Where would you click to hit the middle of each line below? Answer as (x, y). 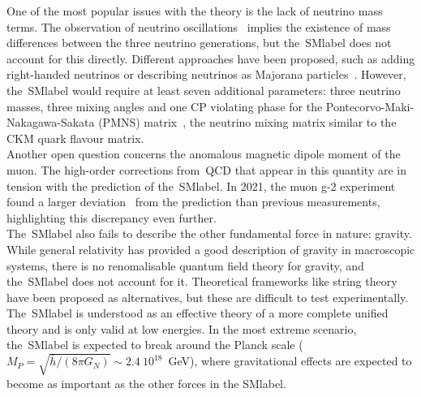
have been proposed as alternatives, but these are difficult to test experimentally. (208, 297)
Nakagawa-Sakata (51, 122)
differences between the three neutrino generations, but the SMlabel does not (199, 43)
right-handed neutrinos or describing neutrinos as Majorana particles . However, (206, 74)
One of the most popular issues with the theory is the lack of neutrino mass (195, 11)
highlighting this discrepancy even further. (112, 217)
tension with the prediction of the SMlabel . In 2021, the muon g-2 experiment (201, 186)
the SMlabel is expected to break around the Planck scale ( (155, 345)
